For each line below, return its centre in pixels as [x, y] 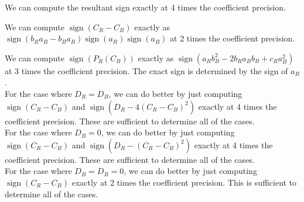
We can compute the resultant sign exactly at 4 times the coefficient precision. [145, 7]
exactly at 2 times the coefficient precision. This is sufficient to [184, 182]
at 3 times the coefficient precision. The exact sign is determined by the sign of [146, 70]
